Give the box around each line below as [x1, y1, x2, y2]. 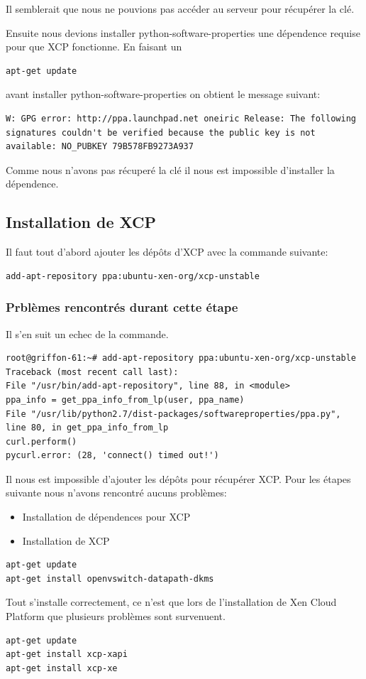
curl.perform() [6, 436, 77, 447]
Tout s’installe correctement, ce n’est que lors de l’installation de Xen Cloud [6, 594, 337, 609]
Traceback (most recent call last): [6, 366, 179, 377]
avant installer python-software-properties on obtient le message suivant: [6, 87, 321, 102]
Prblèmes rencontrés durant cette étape [6, 298, 238, 316]
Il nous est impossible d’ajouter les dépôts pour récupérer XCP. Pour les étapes [6, 471, 351, 486]
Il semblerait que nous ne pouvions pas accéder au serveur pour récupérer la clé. [6, 1, 355, 16]
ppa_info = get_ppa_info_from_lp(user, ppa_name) [6, 394, 245, 405]
